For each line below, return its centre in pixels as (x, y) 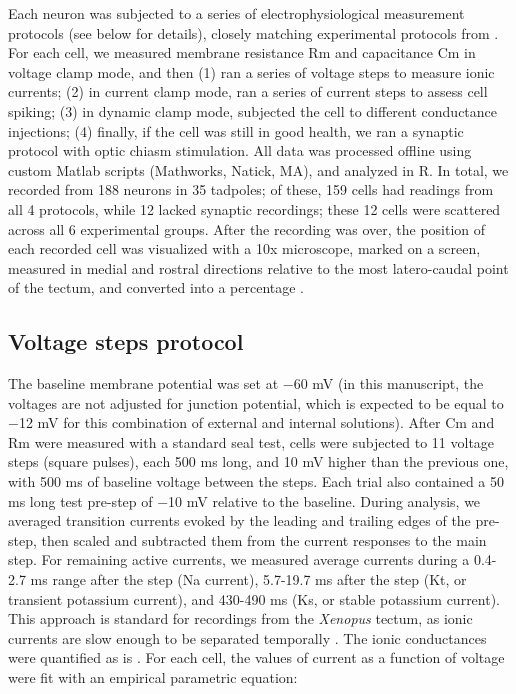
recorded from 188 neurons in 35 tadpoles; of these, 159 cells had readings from (251, 189)
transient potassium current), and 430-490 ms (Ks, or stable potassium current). (254, 598)
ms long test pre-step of (80, 500)
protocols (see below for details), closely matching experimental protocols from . (253, 32)
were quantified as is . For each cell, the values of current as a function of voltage (256, 657)
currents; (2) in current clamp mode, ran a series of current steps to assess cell (248, 91)
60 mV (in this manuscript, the (388, 383)
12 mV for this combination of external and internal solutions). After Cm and (256, 422)
